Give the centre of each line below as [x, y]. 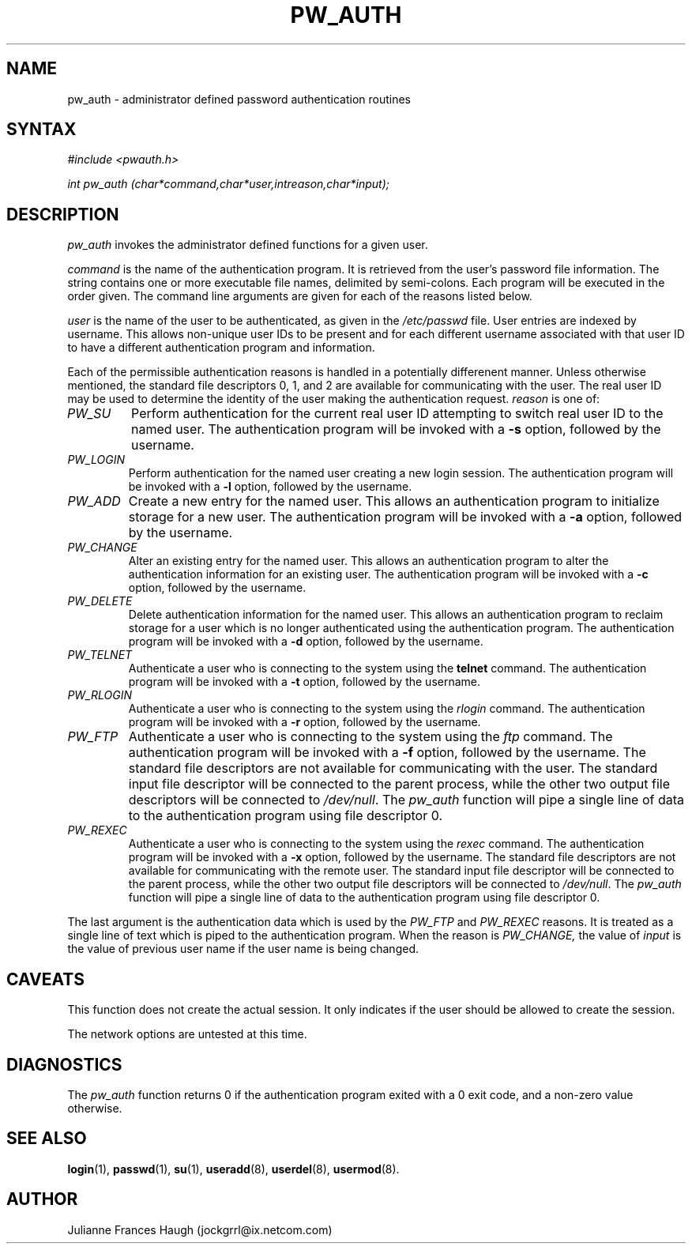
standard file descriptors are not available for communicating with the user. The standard [393, 768]
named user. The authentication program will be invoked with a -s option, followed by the [396, 429]
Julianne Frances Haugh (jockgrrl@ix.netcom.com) [200, 1229]
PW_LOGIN [96, 460]
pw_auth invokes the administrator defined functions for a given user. [248, 245]
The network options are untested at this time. [187, 1034]
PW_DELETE [100, 601]
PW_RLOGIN [100, 695]
